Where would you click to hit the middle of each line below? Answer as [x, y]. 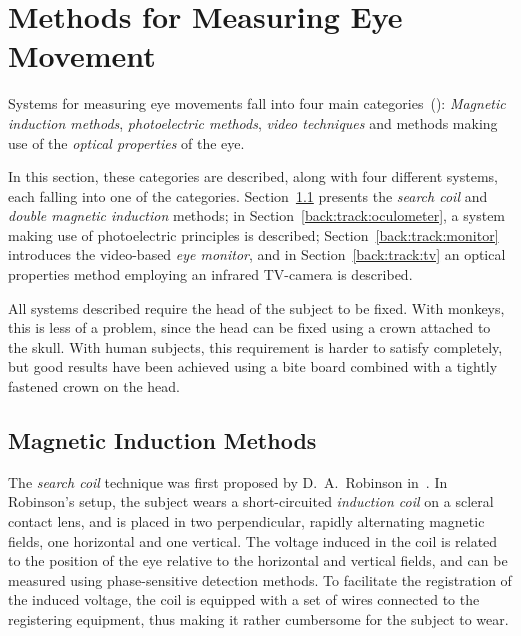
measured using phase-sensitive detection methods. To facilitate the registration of [260, 579]
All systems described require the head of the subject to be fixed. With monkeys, [256, 307]
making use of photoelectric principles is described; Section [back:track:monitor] [253, 234]
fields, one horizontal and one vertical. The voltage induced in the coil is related [253, 540]
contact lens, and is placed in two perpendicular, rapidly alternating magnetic [246, 521]
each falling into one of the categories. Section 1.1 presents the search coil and [248, 195]
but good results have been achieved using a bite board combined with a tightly [253, 366]
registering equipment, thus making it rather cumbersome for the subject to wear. [258, 618]
